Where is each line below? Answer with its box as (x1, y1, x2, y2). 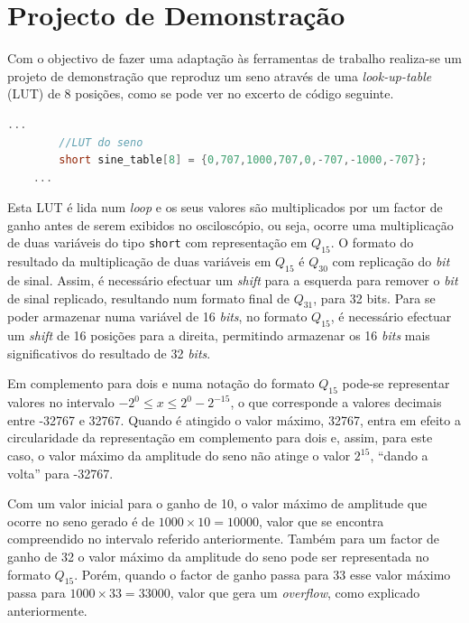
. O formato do (330, 233, 414, 252)
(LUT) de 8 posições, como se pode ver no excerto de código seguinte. (7, 84, 394, 103)
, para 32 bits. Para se (313, 288, 436, 307)
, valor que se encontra (259, 511, 384, 530)
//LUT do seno (59, 135, 143, 149)
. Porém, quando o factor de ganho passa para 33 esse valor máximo (74, 564, 451, 583)
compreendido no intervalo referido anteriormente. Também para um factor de (7, 529, 440, 548)
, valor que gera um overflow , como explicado (170, 583, 420, 602)
